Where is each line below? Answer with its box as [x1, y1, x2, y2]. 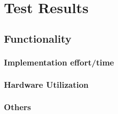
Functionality [4, 31, 71, 46]
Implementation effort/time [4, 56, 114, 68]
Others [4, 100, 31, 113]
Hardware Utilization [4, 78, 89, 90]
